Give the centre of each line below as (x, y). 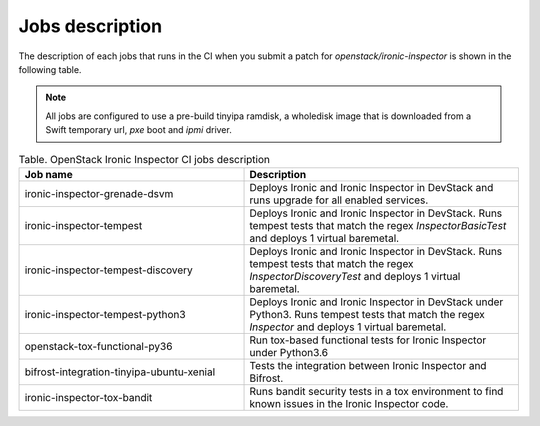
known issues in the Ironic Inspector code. (349, 403)
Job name (49, 174)
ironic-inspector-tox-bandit (88, 397)
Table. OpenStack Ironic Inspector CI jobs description (144, 159)
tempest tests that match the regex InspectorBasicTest (378, 225)
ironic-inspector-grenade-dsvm (99, 193)
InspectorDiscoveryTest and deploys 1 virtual (355, 276)
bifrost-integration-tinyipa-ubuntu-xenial (120, 372)
